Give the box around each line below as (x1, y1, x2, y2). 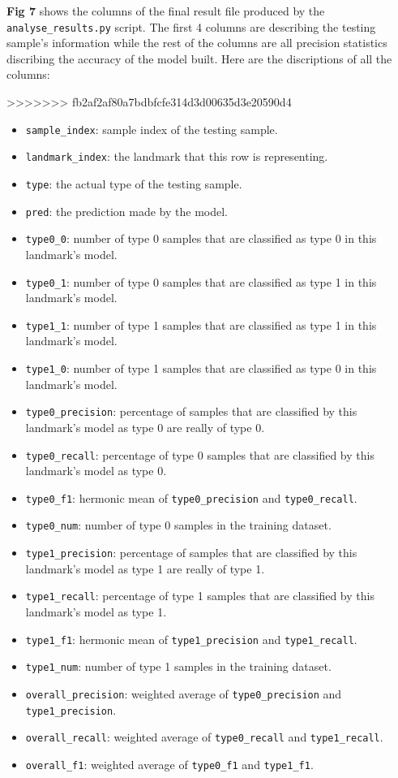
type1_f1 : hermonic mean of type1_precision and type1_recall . (25, 630, 357, 647)
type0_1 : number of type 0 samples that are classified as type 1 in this (25, 273, 377, 290)
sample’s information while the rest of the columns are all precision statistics (6, 34, 387, 51)
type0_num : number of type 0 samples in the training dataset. (25, 517, 332, 534)
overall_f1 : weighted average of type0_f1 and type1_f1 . (25, 755, 314, 772)
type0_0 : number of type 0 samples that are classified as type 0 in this (25, 230, 377, 247)
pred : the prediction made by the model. (25, 202, 228, 219)
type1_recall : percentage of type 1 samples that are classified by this (25, 587, 374, 604)
